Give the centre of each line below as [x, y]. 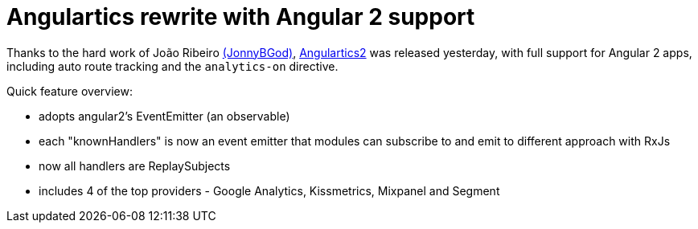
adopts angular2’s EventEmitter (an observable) [164, 116]
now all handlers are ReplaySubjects [135, 166]
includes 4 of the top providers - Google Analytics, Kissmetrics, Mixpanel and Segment [269, 190]
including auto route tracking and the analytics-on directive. [172, 66]
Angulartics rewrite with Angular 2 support [241, 17]
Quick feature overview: [70, 91]
